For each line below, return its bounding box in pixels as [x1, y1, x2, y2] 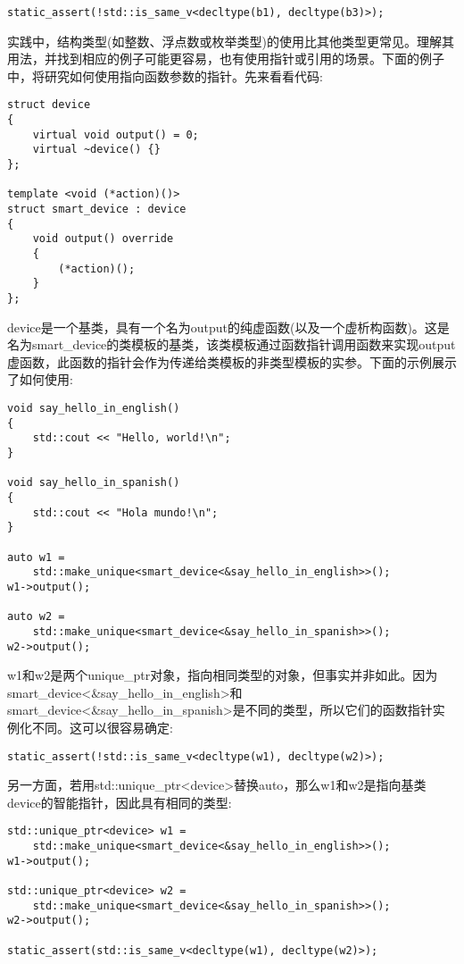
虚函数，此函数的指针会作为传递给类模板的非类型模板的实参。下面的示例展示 [7, 352, 457, 371]
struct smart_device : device [7, 203, 186, 216]
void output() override [32, 232, 174, 246]
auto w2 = [7, 610, 65, 624]
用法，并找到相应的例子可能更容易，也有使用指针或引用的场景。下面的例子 [7, 49, 444, 68]
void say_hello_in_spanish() [7, 476, 180, 490]
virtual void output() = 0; [32, 128, 199, 141]
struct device [7, 98, 91, 112]
